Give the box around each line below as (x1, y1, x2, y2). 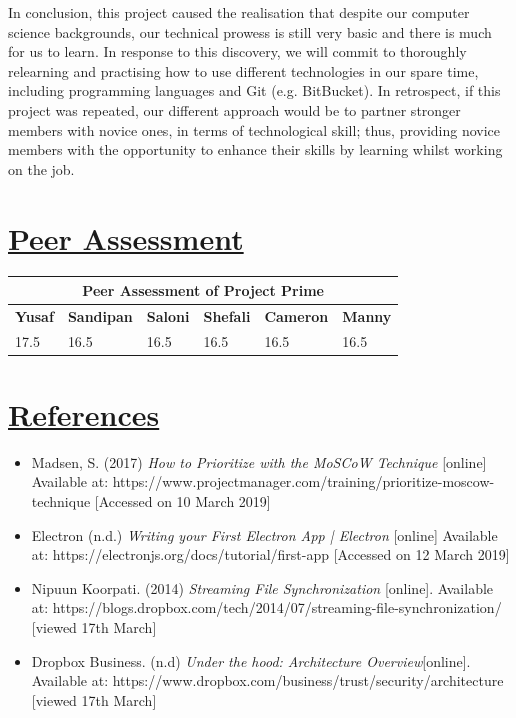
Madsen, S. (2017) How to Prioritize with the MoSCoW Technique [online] (31, 451, 487, 472)
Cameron (264, 305, 329, 326)
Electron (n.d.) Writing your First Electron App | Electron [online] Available (31, 524, 498, 545)
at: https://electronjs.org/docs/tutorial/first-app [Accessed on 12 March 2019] (31, 544, 510, 565)
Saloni (146, 305, 190, 326)
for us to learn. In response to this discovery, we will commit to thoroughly (8, 41, 467, 62)
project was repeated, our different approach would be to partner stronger (8, 99, 461, 120)
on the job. (8, 158, 75, 179)
